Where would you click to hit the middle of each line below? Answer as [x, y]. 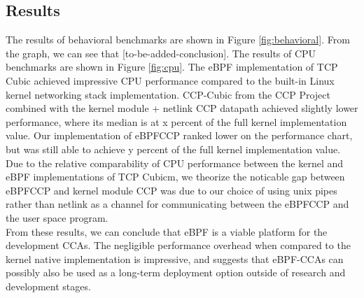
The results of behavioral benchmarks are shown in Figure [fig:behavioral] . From [178, 40]
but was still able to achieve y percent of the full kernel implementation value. [173, 149]
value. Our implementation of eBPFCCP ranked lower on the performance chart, [179, 135]
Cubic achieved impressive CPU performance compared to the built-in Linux [170, 80]
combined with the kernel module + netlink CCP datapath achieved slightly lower [182, 108]
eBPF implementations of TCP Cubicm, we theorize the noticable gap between [175, 177]
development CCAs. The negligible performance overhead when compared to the [178, 245]
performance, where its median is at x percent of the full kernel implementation [176, 121]
